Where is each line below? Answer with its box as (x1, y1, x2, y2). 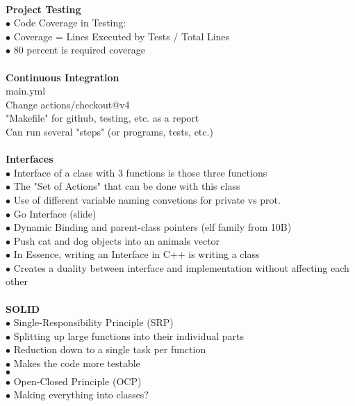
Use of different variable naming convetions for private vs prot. (13, 192, 281, 206)
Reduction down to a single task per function (13, 342, 206, 357)
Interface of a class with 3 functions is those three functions (13, 165, 267, 179)
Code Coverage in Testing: (13, 15, 126, 30)
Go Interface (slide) (13, 206, 97, 220)
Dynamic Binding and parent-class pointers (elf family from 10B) (13, 220, 292, 234)
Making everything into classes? (13, 387, 149, 402)
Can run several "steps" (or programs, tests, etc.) (6, 124, 213, 138)
